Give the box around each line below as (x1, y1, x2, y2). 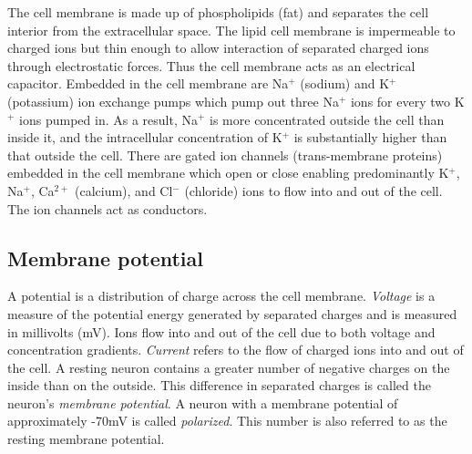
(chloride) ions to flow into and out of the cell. (184, 181, 443, 200)
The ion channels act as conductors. (7, 199, 208, 218)
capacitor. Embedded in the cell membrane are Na (7, 74, 289, 93)
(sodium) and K (300, 74, 390, 93)
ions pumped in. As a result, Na (19, 109, 198, 129)
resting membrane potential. (7, 429, 165, 449)
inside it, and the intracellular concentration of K (7, 128, 282, 147)
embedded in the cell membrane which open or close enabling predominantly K (7, 163, 449, 182)
